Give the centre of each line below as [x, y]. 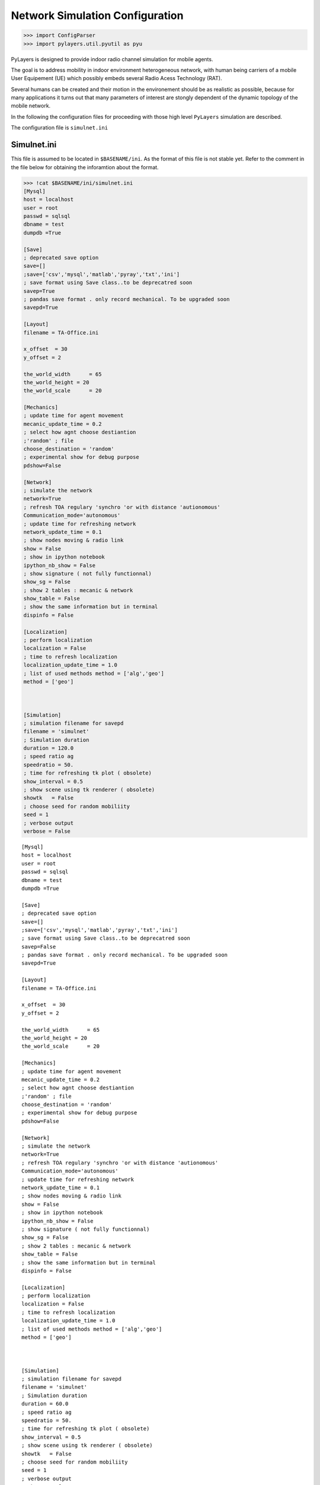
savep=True [39, 291]
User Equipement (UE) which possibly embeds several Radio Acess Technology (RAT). [116, 78]
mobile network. [31, 106]
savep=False [39, 947]
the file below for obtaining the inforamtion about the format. [85, 167]
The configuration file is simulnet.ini [60, 128]
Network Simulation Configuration [97, 15]
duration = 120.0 [49, 748]
